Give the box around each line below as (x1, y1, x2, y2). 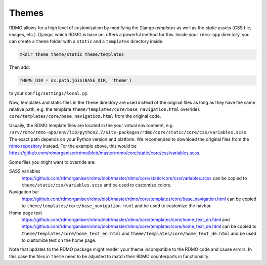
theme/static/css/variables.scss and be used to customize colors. (21, 182, 172, 188)
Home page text (9, 210, 42, 216)
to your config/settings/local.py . (9, 90, 89, 96)
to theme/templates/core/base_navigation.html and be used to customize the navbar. (21, 203, 212, 209)
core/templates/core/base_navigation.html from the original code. (9, 113, 161, 119)
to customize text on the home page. (21, 237, 96, 243)
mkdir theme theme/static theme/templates (19, 52, 124, 57)
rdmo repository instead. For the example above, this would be (9, 143, 137, 149)
